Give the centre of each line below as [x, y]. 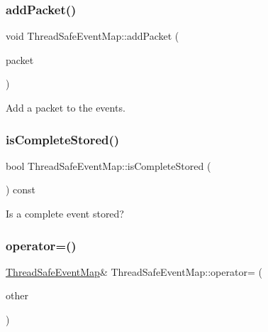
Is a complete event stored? [65, 213]
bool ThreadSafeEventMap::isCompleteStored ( [108, 165]
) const [21, 189]
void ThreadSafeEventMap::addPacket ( [93, 36]
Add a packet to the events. [66, 107]
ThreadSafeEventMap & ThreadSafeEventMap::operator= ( [134, 271]
